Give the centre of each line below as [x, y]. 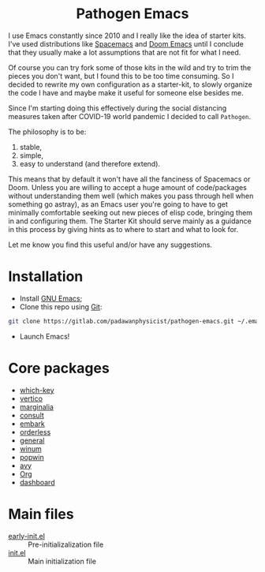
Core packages [59, 368]
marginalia [36, 406]
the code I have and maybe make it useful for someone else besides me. [126, 92]
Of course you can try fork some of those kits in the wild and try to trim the [130, 67]
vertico [31, 398]
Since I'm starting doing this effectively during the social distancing [118, 108]
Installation [46, 277]
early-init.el [27, 536]
